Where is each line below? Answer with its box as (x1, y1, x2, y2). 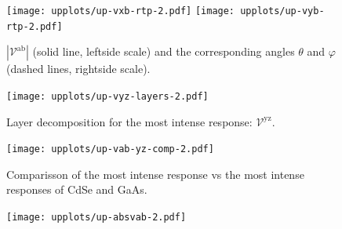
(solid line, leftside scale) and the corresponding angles (32, 43, 295, 60)
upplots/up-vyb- (240, 5, 325, 16)
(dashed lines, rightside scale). (6, 60, 151, 77)
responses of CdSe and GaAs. (6, 181, 147, 198)
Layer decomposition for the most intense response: (6, 113, 253, 129)
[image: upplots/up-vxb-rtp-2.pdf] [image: (6, 5, 235, 16)
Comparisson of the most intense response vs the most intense (6, 165, 304, 182)
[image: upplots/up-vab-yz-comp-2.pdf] (6, 144, 214, 155)
